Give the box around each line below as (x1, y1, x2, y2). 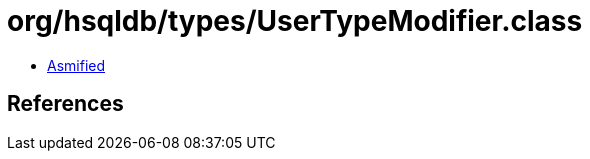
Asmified (47, 56, 106, 74)
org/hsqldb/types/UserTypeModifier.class (7, 4, 583, 38)
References (7, 91, 124, 117)
